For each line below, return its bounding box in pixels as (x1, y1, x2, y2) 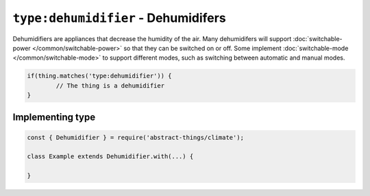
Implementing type (12, 111, 96, 123)
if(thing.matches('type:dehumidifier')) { (27, 72, 172, 80)
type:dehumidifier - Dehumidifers (12, 10, 226, 25)
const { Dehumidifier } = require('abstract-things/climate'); (27, 134, 245, 141)
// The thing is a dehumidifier (56, 82, 164, 89)
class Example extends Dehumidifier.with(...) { (27, 153, 194, 160)
